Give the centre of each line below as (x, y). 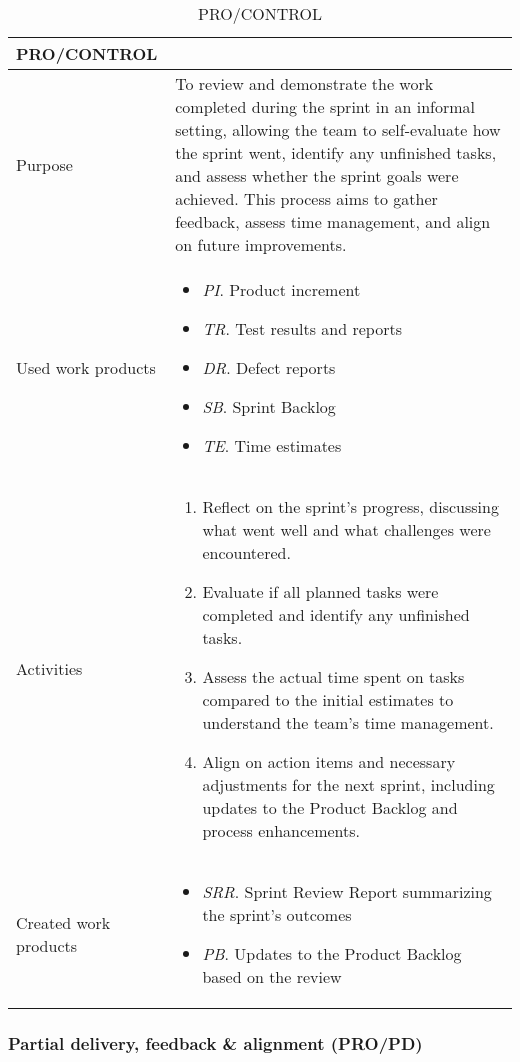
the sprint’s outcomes (277, 914)
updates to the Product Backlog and (330, 807)
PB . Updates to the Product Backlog (332, 953)
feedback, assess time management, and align (333, 221)
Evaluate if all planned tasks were (320, 591)
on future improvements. (261, 244)
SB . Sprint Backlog (269, 406)
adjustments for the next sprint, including (348, 784)
